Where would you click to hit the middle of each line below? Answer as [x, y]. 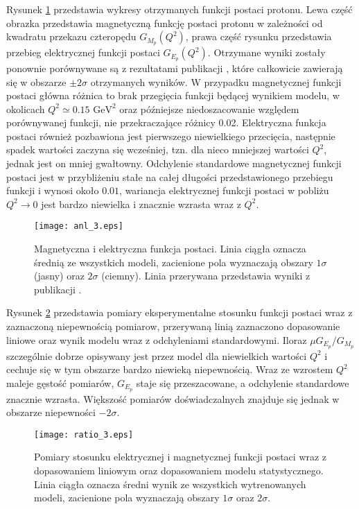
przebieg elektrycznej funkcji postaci [83, 52]
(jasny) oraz [59, 276]
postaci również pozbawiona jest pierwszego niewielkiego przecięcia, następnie [171, 136]
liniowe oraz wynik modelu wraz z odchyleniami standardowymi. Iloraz [157, 339]
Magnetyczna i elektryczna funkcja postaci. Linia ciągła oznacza [170, 249]
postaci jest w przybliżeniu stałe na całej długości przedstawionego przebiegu [170, 176]
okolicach [26, 109]
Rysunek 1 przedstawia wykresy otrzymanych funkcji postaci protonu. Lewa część [179, 9]
